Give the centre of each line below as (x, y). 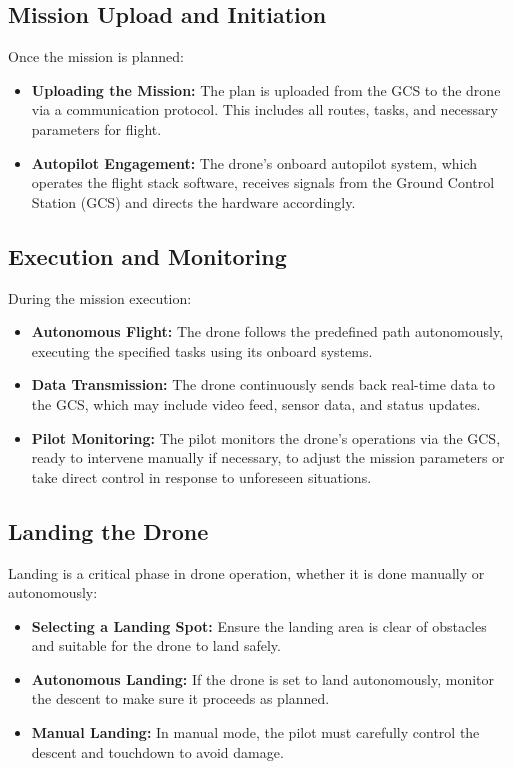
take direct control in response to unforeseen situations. (201, 476)
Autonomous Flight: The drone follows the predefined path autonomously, (267, 331)
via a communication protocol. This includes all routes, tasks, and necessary (264, 109)
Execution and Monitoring (147, 255)
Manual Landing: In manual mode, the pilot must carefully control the (255, 732)
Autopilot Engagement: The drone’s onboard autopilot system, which (254, 162)
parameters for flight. (96, 128)
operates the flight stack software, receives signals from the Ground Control (263, 182)
